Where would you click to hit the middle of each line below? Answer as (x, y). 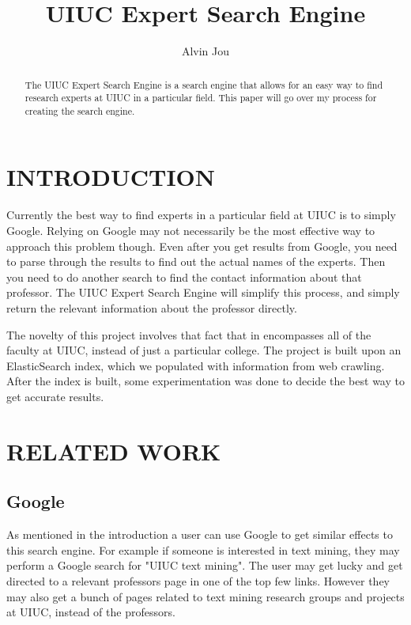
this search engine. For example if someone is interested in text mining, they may (203, 549)
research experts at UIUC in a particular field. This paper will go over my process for (201, 98)
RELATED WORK (114, 451)
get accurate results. (55, 396)
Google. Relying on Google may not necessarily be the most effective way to (191, 231)
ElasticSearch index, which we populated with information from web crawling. (196, 365)
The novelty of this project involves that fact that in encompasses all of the (189, 334)
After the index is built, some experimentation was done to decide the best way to (205, 381)
